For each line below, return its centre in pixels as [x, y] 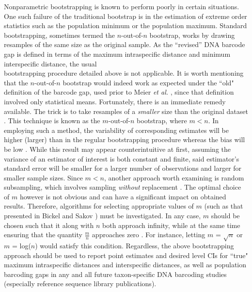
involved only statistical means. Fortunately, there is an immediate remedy [115, 101]
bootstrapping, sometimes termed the [59, 35]
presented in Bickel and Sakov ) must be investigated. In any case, [102, 216]
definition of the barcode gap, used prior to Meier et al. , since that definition [119, 92]
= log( [21, 246]
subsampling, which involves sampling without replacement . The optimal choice [123, 187]
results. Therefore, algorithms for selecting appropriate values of [99, 206]
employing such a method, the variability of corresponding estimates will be [116, 130]
